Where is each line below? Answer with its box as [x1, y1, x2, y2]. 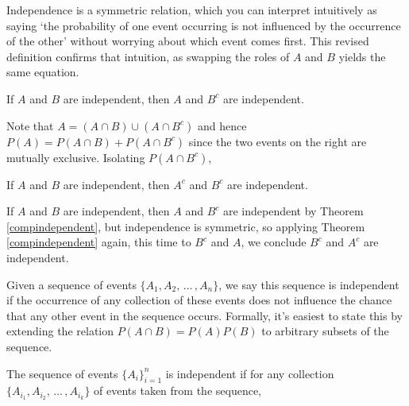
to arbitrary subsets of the [261, 323, 389, 339]
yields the [338, 48, 386, 64]
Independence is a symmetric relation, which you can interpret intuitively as [6, 2, 377, 17]
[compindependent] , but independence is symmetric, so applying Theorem [6, 218, 365, 234]
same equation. [6, 64, 79, 80]
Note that [6, 117, 54, 133]
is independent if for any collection [165, 365, 334, 381]
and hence [197, 117, 247, 133]
